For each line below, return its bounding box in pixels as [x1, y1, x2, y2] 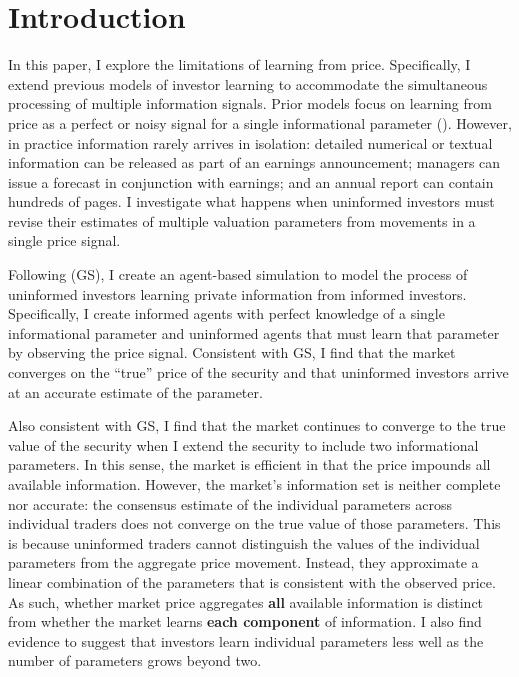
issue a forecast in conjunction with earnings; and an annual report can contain [8, 171, 494, 192]
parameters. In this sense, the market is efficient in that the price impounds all [8, 454, 491, 475]
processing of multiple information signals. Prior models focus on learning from [8, 93, 492, 114]
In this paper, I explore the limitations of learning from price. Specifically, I [8, 54, 471, 75]
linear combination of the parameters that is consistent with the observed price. [8, 571, 496, 592]
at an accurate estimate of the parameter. [8, 381, 263, 402]
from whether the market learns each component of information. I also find [8, 611, 482, 632]
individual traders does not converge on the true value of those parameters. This [8, 513, 501, 534]
